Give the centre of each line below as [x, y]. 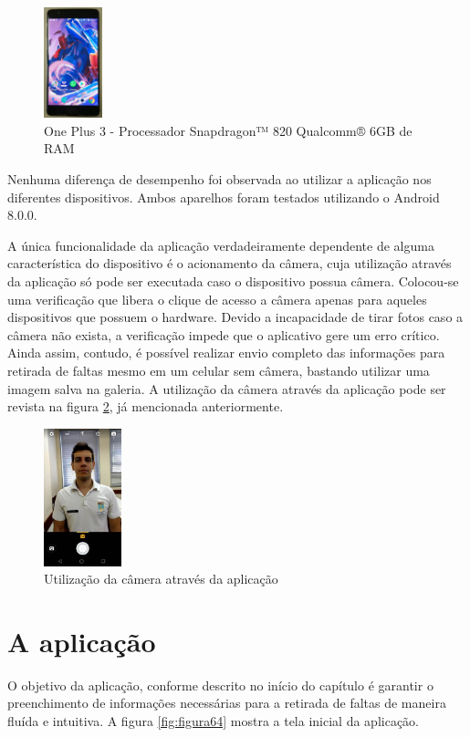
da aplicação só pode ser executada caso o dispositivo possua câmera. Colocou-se [233, 281]
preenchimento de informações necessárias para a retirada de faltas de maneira [227, 703]
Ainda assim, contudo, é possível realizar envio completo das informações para [226, 353]
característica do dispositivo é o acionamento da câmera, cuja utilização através [230, 263]
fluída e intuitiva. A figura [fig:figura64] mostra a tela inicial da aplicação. [213, 721]
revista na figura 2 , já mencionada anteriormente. [146, 406]
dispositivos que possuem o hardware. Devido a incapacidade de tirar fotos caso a [235, 317]
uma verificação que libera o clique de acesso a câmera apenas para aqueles [217, 299]
